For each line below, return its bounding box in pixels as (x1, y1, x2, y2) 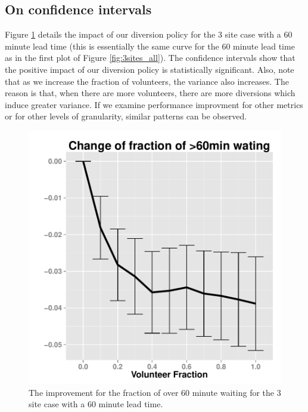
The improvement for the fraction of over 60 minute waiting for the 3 (29, 386, 281, 398)
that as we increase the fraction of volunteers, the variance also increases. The (5, 75, 289, 87)
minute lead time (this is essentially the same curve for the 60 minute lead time (5, 39, 295, 52)
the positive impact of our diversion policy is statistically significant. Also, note (5, 63, 294, 75)
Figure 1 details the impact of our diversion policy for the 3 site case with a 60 (5, 28, 293, 41)
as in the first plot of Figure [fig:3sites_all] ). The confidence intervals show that (5, 51, 295, 64)
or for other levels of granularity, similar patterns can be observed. (5, 110, 247, 122)
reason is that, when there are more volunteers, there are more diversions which (5, 87, 295, 99)
